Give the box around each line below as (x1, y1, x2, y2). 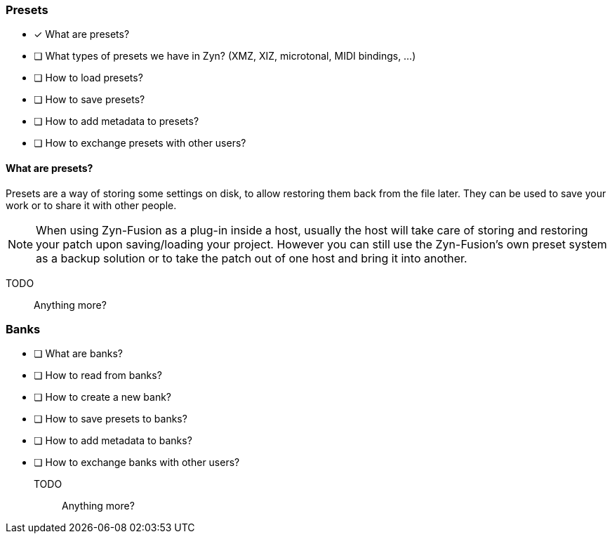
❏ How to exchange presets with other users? (34, 137, 246, 149)
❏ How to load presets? (34, 72, 143, 84)
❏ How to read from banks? (34, 369, 162, 382)
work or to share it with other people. (6, 199, 177, 211)
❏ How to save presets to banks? (34, 413, 187, 425)
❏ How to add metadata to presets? (34, 115, 199, 128)
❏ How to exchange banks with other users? (34, 456, 240, 469)
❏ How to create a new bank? (34, 391, 171, 404)
